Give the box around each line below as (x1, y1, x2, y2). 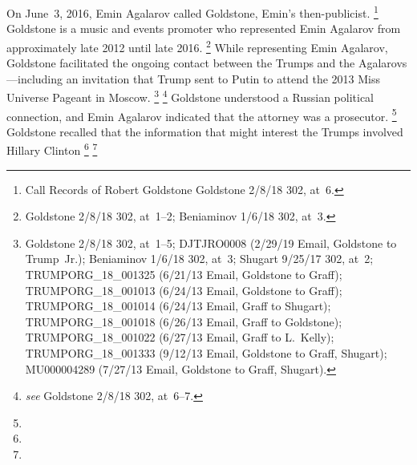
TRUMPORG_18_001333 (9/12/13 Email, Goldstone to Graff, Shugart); (25, 344, 387, 361)
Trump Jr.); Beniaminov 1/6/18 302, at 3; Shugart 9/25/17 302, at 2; (25, 250, 374, 267)
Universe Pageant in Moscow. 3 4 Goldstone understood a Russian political (6, 87, 374, 105)
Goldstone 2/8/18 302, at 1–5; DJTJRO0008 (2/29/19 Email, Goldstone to (25, 234, 397, 251)
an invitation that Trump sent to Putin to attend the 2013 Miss (66, 70, 381, 87)
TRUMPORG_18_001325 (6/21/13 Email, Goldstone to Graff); (25, 266, 342, 282)
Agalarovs (358, 55, 407, 71)
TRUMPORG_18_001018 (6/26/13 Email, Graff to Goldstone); (25, 313, 342, 330)
